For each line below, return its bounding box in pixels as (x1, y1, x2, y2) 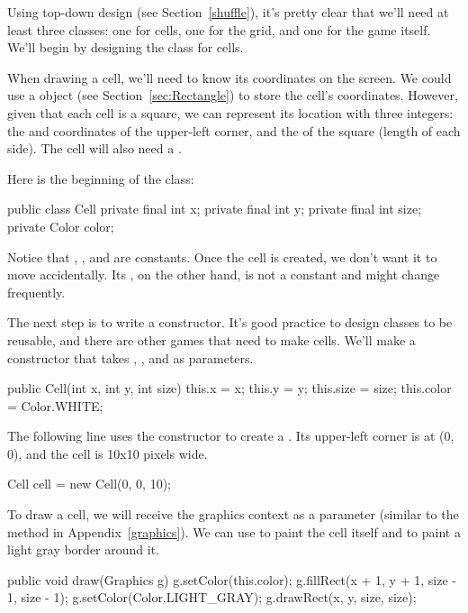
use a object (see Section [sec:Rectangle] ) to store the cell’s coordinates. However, (7, 86, 458, 105)
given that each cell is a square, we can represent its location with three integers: (7, 103, 454, 122)
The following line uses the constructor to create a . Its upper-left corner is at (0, (7, 426, 454, 445)
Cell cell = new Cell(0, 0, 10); (7, 474, 171, 493)
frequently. (7, 282, 66, 301)
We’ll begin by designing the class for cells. (7, 38, 244, 57)
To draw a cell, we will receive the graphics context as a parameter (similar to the (7, 505, 459, 524)
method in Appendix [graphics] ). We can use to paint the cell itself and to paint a (7, 522, 461, 541)
